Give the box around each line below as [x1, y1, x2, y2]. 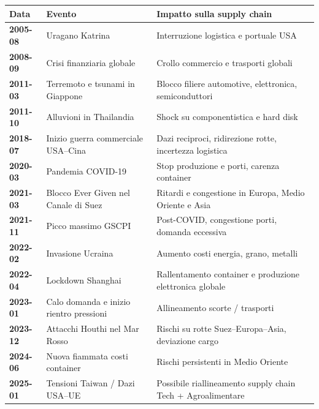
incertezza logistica [156, 143, 228, 156]
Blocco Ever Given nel [46, 186, 131, 198]
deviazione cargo [156, 334, 219, 347]
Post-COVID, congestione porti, [156, 213, 277, 226]
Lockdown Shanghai [46, 274, 121, 287]
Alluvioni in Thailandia [46, 110, 134, 123]
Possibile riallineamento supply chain [156, 377, 296, 389]
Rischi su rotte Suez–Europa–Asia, [156, 322, 286, 335]
